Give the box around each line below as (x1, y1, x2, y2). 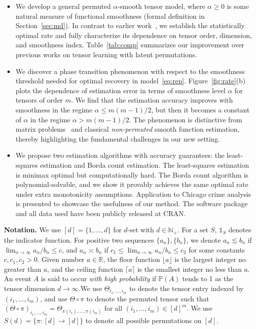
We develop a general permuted (15, 1, 111, 11)
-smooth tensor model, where (117, 1, 205, 11)
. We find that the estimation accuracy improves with (71, 95, 233, 105)
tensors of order (15, 95, 63, 105)
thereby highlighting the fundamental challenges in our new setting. (15, 133, 220, 144)
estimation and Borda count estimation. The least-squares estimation (40, 159, 249, 170)
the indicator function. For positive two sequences (4, 234, 154, 245)
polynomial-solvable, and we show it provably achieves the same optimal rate (15, 179, 249, 189)
